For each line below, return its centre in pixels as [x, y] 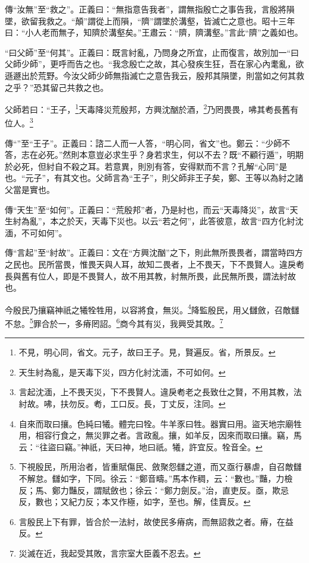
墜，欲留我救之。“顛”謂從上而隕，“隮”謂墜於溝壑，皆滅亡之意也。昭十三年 [150, 20]
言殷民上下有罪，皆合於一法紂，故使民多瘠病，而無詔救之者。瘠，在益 [156, 521]
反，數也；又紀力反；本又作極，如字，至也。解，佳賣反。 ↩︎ [135, 502]
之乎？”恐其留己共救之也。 [57, 87]
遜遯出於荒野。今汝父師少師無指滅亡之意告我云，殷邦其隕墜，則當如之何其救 [154, 75]
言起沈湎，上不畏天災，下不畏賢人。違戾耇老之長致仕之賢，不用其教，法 [160, 392]
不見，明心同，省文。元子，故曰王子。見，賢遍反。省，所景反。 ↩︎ [147, 352]
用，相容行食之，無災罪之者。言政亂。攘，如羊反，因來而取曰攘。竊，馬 [160, 435]
